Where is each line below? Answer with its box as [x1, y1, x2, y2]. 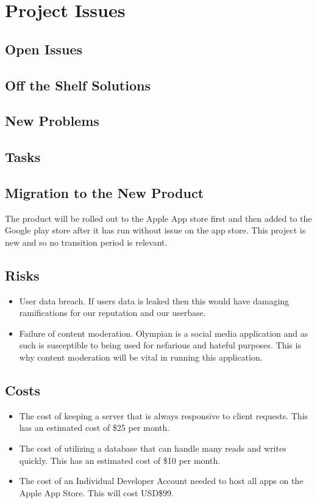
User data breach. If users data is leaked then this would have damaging [19, 294, 290, 307]
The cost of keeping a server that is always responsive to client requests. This [19, 409, 308, 422]
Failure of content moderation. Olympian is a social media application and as [19, 326, 308, 339]
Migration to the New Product [5, 183, 204, 202]
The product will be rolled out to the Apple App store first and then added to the [5, 211, 312, 224]
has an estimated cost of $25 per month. [19, 421, 170, 434]
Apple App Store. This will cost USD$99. [19, 486, 174, 499]
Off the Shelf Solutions [5, 75, 151, 94]
